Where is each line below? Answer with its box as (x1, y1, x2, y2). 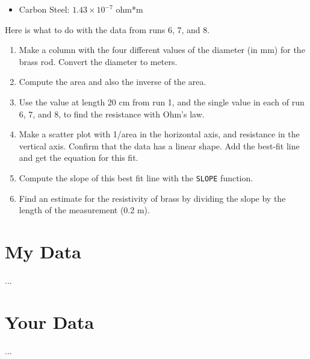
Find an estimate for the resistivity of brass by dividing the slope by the (19, 192, 286, 204)
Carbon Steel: (19, 3, 70, 15)
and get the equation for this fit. (19, 151, 138, 164)
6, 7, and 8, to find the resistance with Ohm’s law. (19, 107, 205, 120)
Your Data (5, 309, 95, 334)
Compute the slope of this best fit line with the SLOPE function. (19, 171, 253, 184)
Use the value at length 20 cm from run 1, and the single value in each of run (19, 95, 305, 108)
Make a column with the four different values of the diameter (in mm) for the (19, 43, 305, 56)
